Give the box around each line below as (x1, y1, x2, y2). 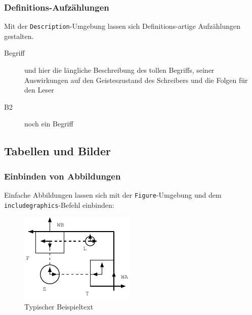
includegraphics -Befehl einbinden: (4, 199, 114, 210)
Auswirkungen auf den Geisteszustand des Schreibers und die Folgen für (24, 74, 248, 85)
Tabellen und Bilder (4, 143, 111, 159)
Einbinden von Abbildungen (4, 169, 121, 182)
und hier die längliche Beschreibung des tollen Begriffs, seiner (24, 65, 215, 75)
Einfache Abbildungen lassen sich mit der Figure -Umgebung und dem (4, 190, 222, 200)
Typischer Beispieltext (24, 301, 94, 311)
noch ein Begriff (24, 118, 73, 129)
